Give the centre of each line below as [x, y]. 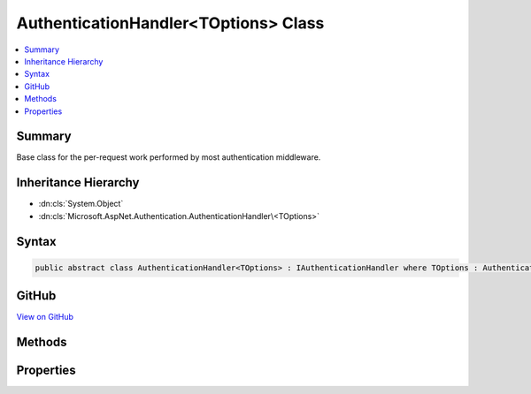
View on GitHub [45, 317]
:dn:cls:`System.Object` [81, 204]
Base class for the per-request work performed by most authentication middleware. [169, 157]
